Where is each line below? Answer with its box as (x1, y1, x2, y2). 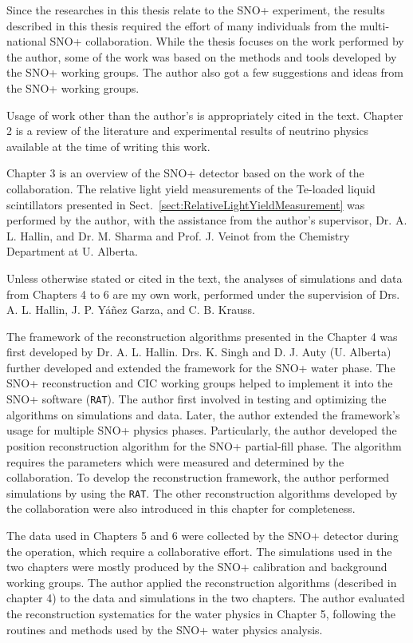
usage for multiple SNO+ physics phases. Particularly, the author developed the (6, 422, 397, 439)
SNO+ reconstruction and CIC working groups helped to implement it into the (6, 375, 393, 391)
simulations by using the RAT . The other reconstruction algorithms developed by (6, 484, 398, 501)
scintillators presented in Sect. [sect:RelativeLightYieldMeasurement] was (6, 196, 365, 212)
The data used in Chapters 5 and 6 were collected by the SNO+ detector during (6, 526, 399, 543)
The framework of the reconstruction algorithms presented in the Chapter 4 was (6, 327, 398, 344)
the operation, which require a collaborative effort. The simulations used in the (6, 542, 392, 559)
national (6, 33, 46, 50)
